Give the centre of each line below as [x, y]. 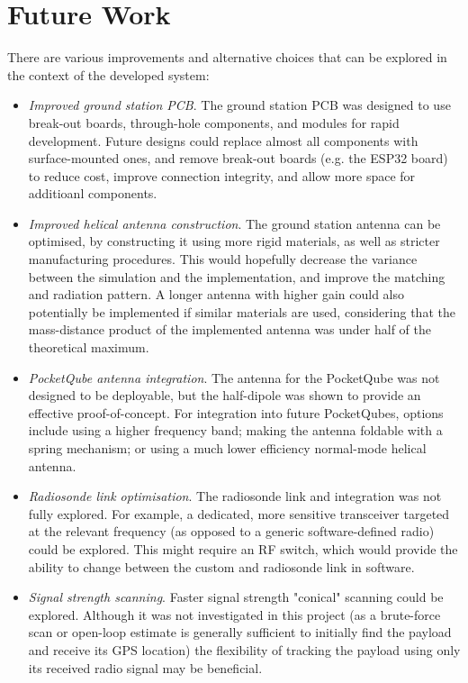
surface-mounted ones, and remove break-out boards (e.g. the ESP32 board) [238, 158]
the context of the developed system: [108, 74]
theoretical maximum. [89, 347]
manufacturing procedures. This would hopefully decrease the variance [223, 259]
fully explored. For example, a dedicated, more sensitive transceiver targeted [239, 513]
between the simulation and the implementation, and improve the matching [237, 276]
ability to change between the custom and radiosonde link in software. [221, 566]
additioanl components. [93, 193]
